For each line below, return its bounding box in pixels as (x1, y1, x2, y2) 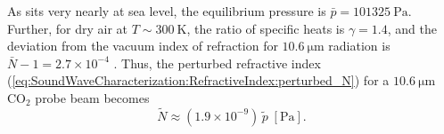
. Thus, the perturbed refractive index (113, 53, 321, 72)
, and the (387, 19, 437, 37)
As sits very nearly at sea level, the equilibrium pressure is (7, 2, 326, 20)
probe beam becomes (35, 88, 150, 106)
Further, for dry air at (7, 19, 127, 37)
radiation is (328, 36, 391, 55)
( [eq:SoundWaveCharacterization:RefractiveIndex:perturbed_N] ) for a (7, 71, 390, 90)
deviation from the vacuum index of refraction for (7, 36, 278, 55)
